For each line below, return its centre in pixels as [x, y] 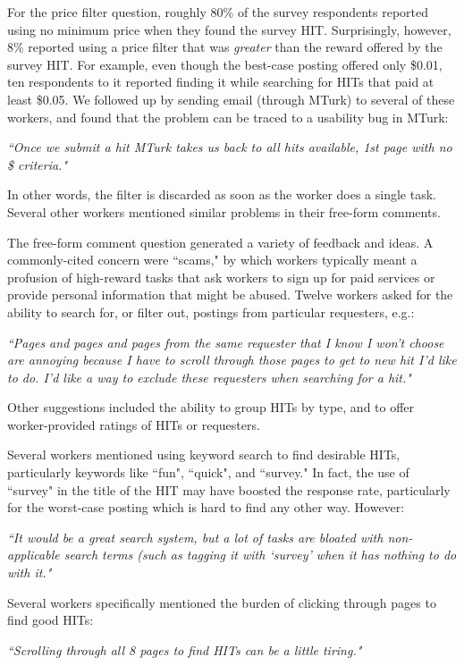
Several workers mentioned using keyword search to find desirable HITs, [204, 455]
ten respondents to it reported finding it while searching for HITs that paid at [221, 82]
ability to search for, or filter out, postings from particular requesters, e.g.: [211, 311]
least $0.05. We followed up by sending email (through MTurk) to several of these [231, 99]
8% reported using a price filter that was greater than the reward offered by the [225, 47]
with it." [30, 572]
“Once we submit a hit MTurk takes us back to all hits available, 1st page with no [230, 147]
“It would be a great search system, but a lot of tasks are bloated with [195, 537]
